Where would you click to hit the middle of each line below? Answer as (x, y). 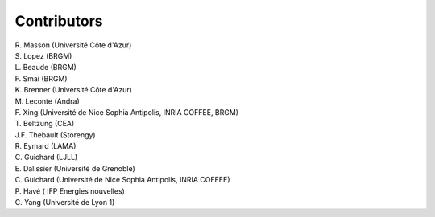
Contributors (59, 21)
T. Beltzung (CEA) (45, 124)
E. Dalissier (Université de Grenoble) (75, 168)
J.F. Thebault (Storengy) (55, 135)
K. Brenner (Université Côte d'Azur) (74, 90)
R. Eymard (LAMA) (46, 146)
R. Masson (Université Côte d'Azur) (73, 45)
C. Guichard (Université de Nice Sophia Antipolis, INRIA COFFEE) (122, 180)
